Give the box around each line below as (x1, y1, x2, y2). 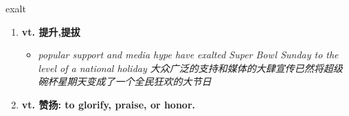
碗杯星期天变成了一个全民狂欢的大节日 (38, 74, 212, 89)
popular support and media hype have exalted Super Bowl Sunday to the (38, 47, 339, 62)
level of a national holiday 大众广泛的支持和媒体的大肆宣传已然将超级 (38, 60, 343, 75)
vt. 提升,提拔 (21, 24, 80, 38)
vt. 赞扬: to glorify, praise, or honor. (21, 97, 196, 111)
